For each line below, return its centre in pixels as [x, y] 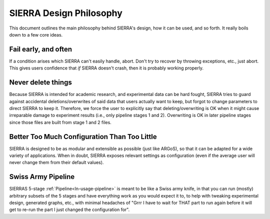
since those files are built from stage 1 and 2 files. [60, 122]
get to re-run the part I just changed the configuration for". [69, 209]
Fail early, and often [41, 49]
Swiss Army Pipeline [42, 177]
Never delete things [40, 82]
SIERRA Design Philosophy [66, 13]
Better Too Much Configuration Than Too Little [83, 137]
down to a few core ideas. [36, 34]
